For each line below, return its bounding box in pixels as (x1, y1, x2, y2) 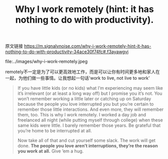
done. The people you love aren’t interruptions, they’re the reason (17, 143, 158, 149)
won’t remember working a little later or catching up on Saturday (17, 96, 151, 102)
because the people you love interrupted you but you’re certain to (17, 101, 154, 107)
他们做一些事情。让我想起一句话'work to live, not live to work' (22, 75, 150, 81)
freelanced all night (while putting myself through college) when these (17, 117, 163, 123)
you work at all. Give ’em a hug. (17, 148, 84, 154)
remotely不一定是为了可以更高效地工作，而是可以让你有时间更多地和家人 (5, 69, 156, 75)
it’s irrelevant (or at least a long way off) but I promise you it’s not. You (17, 90, 162, 96)
